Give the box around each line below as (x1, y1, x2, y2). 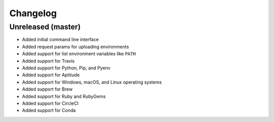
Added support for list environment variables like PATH (22, 51, 136, 57)
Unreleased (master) (9, 22, 81, 31)
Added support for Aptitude (22, 72, 80, 78)
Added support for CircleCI (22, 100, 79, 106)
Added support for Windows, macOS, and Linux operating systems (22, 79, 162, 85)
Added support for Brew (22, 86, 73, 92)
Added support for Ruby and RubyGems (22, 93, 106, 99)
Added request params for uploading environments (22, 44, 129, 50)
